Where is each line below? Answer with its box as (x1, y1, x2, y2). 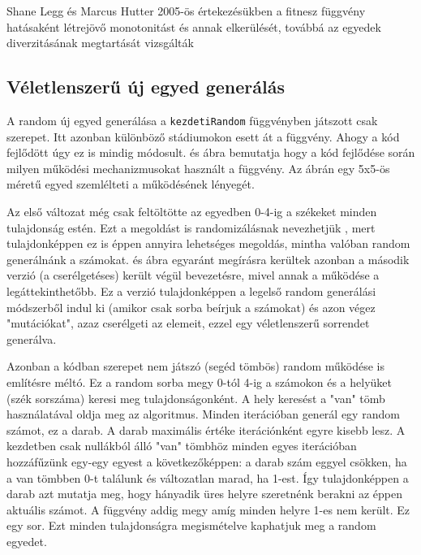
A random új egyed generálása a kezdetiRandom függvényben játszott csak (6, 111, 378, 128)
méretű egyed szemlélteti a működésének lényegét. (6, 176, 255, 193)
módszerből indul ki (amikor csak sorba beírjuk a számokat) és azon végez (6, 298, 376, 315)
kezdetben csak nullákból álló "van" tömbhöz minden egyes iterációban (6, 437, 357, 454)
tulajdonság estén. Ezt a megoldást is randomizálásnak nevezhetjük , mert (6, 219, 376, 236)
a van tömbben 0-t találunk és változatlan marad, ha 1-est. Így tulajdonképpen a (6, 469, 409, 486)
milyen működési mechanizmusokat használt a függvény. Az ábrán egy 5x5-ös (6, 159, 390, 176)
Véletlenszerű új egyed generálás (6, 74, 285, 99)
